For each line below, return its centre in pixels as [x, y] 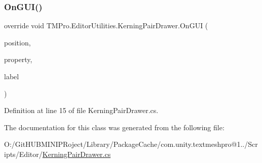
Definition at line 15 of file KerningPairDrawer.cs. [81, 110]
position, [17, 42]
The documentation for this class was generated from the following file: [114, 127]
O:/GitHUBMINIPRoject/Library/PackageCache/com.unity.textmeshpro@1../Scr [131, 144]
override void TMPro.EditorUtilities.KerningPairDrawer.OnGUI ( [106, 25]
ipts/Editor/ [23, 154]
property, [18, 59]
